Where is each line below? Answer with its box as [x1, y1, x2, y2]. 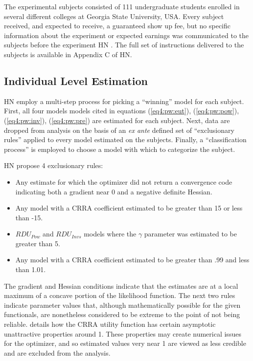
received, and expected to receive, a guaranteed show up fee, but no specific [4, 21, 231, 31]
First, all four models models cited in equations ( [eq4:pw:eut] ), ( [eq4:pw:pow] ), [4, 106, 239, 116]
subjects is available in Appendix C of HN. [4, 49, 132, 59]
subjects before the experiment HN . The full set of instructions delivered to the [4, 40, 244, 50]
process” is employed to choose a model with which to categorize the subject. [4, 144, 235, 154]
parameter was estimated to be [144, 229, 237, 239]
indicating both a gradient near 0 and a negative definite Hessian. [15, 186, 212, 196]
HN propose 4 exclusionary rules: [4, 160, 103, 170]
